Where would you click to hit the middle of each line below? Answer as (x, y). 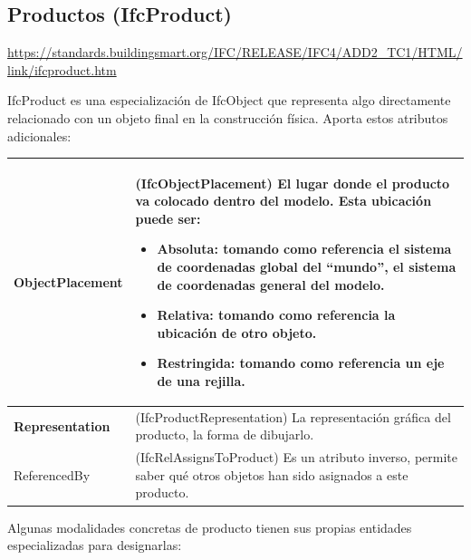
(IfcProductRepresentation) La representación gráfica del (293, 416)
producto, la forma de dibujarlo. (225, 434)
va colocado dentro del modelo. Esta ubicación (284, 201)
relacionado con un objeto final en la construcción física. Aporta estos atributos (228, 117)
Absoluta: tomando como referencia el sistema (304, 249)
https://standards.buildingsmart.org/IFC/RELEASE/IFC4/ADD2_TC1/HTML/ (235, 52)
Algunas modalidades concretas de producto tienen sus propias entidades (210, 527)
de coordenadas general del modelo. (271, 284)
